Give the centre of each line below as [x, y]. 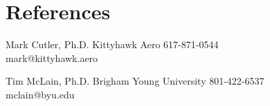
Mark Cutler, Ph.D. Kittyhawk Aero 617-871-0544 [112, 44]
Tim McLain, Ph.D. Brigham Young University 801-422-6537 [135, 81]
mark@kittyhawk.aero [52, 57]
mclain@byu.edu [40, 94]
